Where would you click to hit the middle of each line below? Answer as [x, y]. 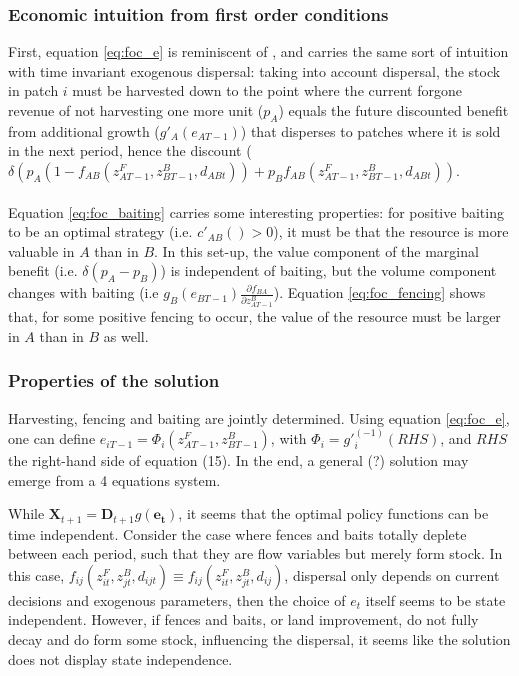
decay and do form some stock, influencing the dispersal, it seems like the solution [259, 639]
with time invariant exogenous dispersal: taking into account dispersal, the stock [254, 70]
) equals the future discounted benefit [393, 110]
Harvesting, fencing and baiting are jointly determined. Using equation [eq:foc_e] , [259, 417]
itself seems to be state [435, 599]
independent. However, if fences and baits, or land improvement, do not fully [243, 619]
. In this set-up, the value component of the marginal [316, 250]
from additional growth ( [84, 130]
